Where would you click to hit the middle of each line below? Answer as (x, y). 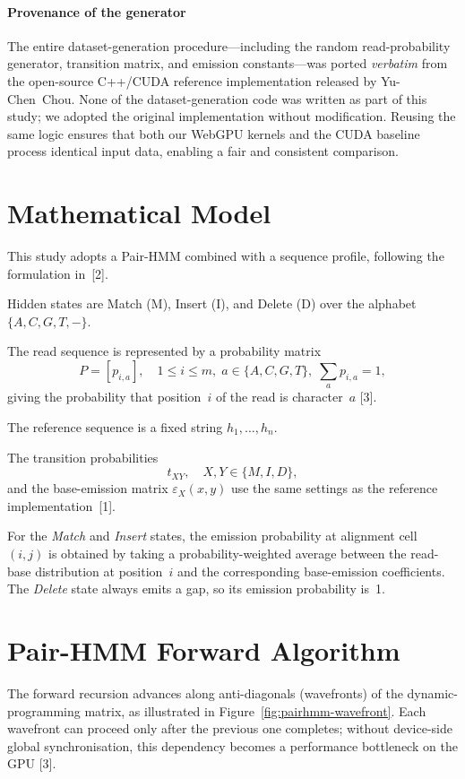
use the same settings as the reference (334, 488)
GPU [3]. (32, 763)
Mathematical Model (139, 213)
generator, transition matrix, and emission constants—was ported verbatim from (228, 63)
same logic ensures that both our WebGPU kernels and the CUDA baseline (214, 133)
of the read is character (279, 397)
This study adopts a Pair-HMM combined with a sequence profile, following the (226, 256)
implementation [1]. (61, 505)
